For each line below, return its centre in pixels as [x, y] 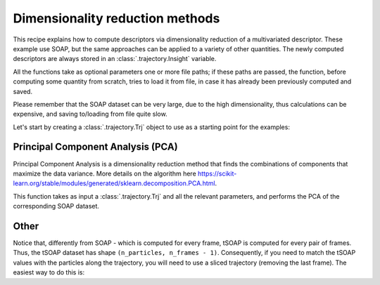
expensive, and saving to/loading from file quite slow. [90, 114]
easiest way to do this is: [49, 272]
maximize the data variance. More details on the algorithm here [104, 173]
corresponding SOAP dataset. [56, 206]
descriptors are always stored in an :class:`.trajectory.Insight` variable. [115, 59]
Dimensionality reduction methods [116, 18]
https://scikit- [217, 173]
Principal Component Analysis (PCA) [96, 147]
